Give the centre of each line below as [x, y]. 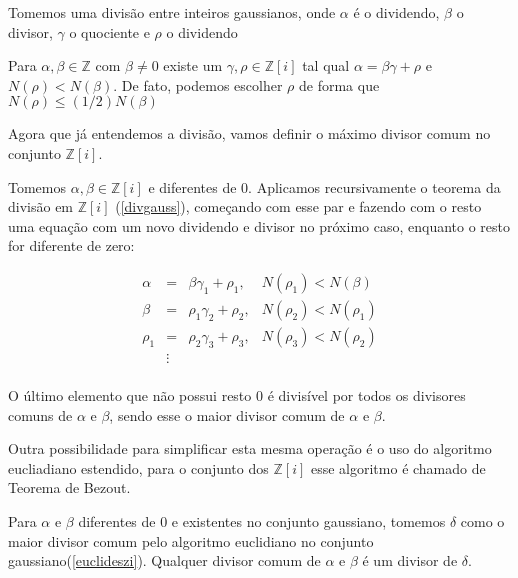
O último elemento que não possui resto [130, 395]
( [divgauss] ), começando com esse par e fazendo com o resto [298, 206]
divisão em [41, 206]
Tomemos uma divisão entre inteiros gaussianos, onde [172, 12]
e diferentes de [192, 186]
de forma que [339, 84]
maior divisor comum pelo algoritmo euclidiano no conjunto [191, 540]
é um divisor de [410, 560]
